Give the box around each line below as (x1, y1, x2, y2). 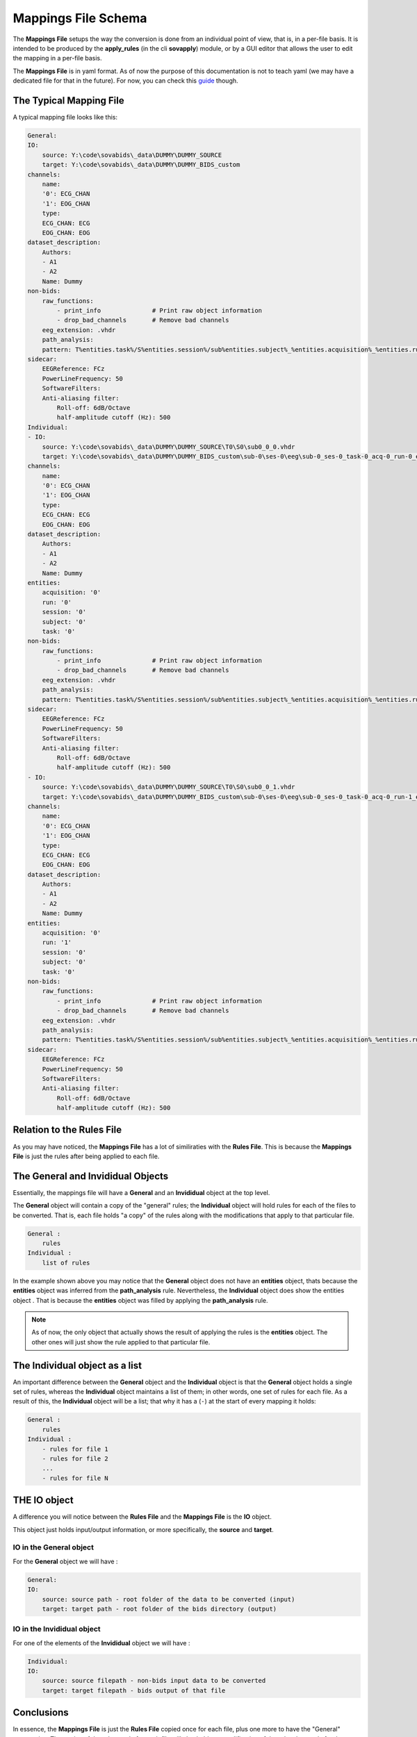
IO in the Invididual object (13, 1624, 101, 1634)
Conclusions (13, 1706, 69, 1719)
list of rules (42, 1258, 90, 1267)
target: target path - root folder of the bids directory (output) (42, 1605, 277, 1613)
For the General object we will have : (13, 1557, 118, 1565)
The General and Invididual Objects (13, 1170, 169, 1182)
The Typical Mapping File (13, 94, 124, 106)
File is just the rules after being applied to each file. (13, 1152, 160, 1160)
